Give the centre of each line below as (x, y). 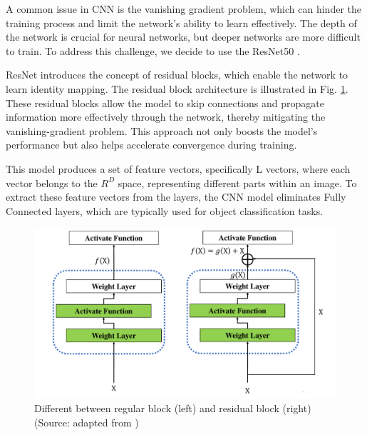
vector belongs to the (52, 182)
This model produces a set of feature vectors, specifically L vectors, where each (178, 168)
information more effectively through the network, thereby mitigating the (166, 117)
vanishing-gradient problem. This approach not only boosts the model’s (162, 130)
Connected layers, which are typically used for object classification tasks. (165, 210)
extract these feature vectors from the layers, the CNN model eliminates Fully (176, 197)
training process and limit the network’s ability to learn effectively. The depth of (181, 22)
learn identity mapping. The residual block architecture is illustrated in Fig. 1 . (177, 88)
